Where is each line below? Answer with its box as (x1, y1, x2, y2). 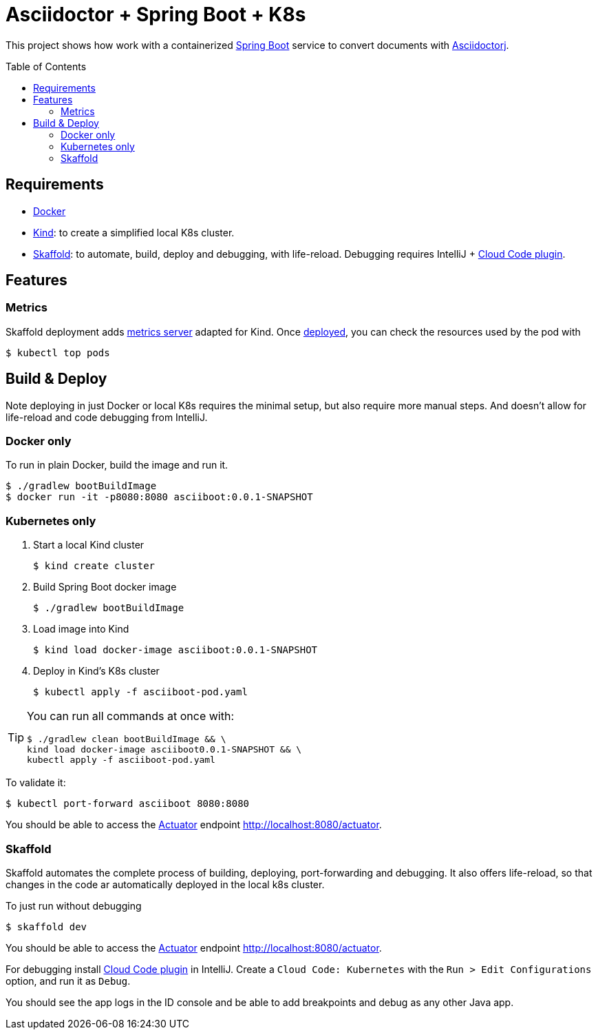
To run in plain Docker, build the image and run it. (6, 459, 228, 471)
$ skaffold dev (6, 921, 87, 932)
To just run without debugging (6, 899, 142, 912)
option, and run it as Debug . (6, 974, 131, 987)
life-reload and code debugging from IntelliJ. (6, 411, 208, 423)
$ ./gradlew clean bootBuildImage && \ (27, 734, 226, 745)
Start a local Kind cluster (33, 539, 145, 551)
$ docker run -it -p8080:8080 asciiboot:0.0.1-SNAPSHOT (6, 491, 313, 503)
